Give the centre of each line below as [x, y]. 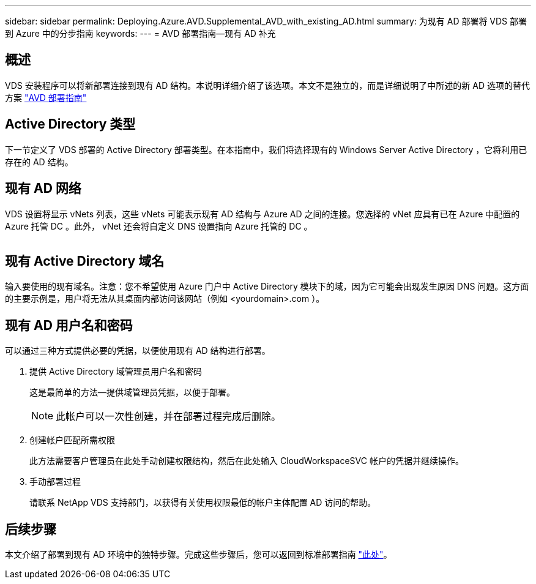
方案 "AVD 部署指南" [46, 97]
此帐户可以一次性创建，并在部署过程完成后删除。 [169, 417]
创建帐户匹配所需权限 [72, 440]
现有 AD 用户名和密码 [69, 325]
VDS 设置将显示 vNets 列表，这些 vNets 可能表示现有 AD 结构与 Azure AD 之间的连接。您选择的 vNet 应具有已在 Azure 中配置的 [262, 214]
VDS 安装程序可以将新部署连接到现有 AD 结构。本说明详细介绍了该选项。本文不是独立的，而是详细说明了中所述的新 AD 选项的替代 [267, 85]
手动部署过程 [55, 482]
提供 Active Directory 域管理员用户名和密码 [116, 372]
